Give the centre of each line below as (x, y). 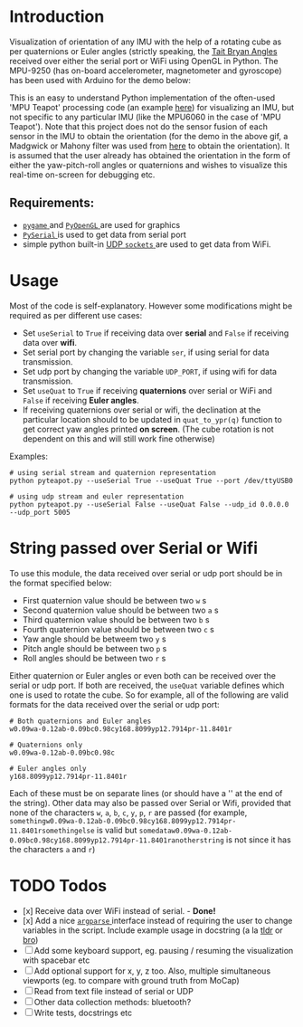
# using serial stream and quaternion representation (113, 472)
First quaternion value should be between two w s (114, 600)
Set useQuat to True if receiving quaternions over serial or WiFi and (147, 390)
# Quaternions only (46, 745)
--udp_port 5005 (40, 512)
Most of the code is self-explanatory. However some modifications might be (151, 306)
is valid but (117, 830)
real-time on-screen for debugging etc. (82, 175)
